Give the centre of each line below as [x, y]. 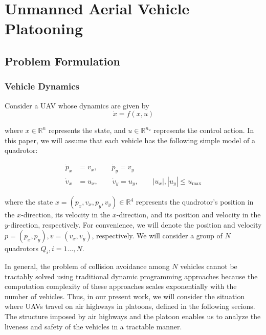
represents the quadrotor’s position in [195, 202]
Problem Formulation [62, 61]
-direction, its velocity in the [66, 215]
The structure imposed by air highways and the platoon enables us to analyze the [133, 316]
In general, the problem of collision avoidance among [87, 266]
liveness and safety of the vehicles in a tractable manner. [93, 326]
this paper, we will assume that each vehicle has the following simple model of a [130, 140]
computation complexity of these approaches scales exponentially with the [121, 286]
